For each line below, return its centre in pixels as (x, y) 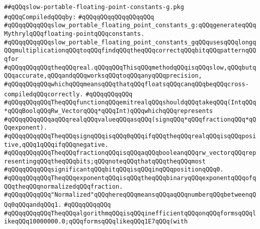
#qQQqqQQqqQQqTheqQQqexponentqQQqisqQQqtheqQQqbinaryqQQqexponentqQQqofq (130, 178)
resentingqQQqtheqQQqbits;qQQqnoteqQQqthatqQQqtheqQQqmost (105, 161)
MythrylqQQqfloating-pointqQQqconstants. (74, 34)
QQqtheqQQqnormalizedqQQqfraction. (64, 186)
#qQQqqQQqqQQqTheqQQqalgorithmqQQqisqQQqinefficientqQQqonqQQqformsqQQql (130, 213)
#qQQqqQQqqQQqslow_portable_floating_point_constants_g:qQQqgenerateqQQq (130, 25)
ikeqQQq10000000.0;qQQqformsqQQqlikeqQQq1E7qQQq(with (96, 222)
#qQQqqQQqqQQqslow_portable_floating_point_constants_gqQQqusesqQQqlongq (130, 42)
